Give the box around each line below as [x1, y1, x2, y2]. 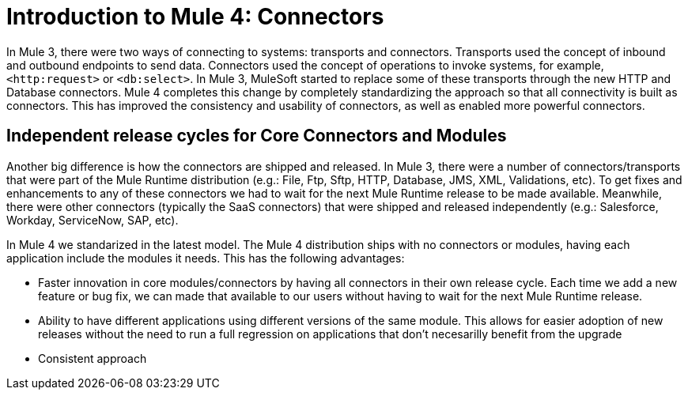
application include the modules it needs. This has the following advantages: [6, 251, 405, 265]
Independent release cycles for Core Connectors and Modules [6, 126, 507, 146]
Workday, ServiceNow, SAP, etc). [6, 213, 179, 227]
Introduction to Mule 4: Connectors [6, 3, 384, 30]
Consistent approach [38, 351, 147, 365]
